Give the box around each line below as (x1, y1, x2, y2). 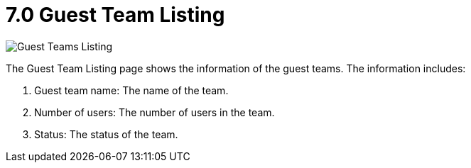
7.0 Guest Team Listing (6, 3, 225, 27)
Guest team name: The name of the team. (34, 84, 229, 96)
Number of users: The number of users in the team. (34, 106, 275, 118)
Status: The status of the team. (34, 128, 178, 140)
